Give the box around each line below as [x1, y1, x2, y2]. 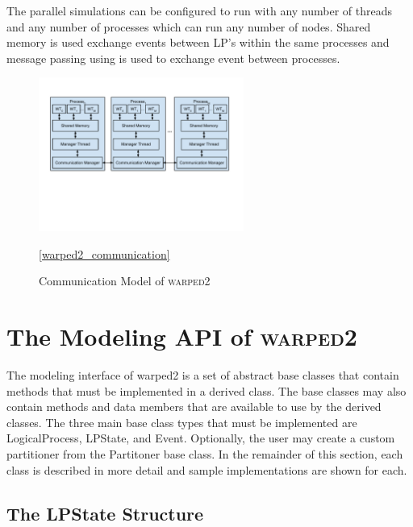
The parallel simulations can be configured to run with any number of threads [6, 2, 393, 19]
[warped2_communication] [39, 245, 170, 262]
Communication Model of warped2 [39, 272, 211, 289]
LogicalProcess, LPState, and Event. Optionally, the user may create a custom [6, 429, 395, 446]
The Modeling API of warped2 [6, 320, 357, 353]
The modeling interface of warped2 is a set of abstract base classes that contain [6, 367, 399, 384]
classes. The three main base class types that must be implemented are [6, 413, 357, 430]
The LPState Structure [6, 500, 204, 525]
